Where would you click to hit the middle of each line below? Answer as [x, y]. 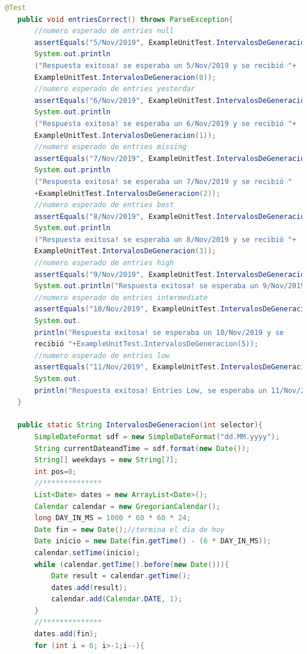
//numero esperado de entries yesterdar [115, 89]
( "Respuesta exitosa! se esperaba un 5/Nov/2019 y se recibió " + [165, 65]
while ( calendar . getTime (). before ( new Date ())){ [132, 564]
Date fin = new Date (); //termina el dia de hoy [130, 529]
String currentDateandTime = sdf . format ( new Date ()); [142, 448]
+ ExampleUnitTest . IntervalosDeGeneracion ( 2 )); [128, 193]
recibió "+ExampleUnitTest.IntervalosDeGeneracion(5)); [146, 344]
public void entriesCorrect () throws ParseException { [125, 19]
